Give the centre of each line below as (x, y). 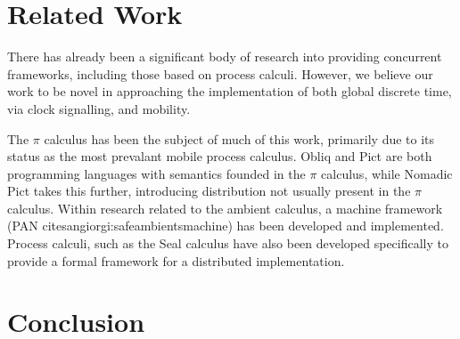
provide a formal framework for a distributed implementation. (176, 260)
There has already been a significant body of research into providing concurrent (225, 56)
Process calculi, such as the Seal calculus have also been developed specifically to (228, 243)
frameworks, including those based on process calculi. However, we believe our (220, 73)
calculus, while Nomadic (387, 173)
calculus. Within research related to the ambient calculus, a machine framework (225, 208)
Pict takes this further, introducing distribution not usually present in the (209, 191)
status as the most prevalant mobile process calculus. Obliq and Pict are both (220, 156)
